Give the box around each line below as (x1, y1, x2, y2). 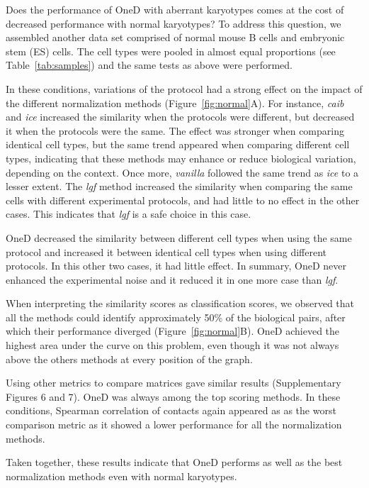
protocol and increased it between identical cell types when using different (6, 244, 327, 259)
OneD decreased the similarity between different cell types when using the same (6, 230, 352, 245)
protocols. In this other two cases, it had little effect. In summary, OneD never (6, 258, 346, 273)
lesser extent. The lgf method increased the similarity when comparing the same (6, 179, 353, 194)
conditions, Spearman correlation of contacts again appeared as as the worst (6, 403, 336, 418)
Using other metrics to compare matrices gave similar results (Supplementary (6, 375, 341, 390)
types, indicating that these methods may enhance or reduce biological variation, (6, 150, 356, 165)
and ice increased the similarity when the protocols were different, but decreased (6, 109, 355, 124)
